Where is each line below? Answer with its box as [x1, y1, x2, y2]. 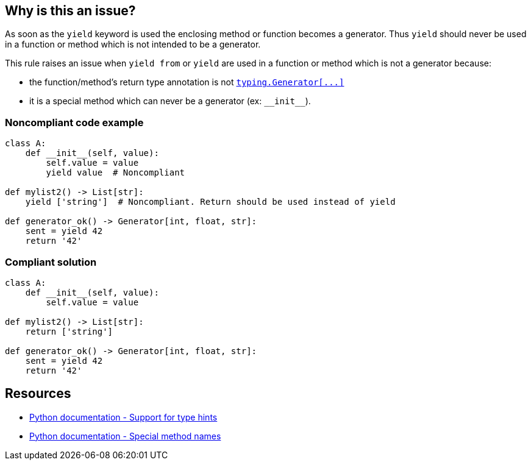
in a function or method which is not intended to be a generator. [5, 39, 261, 50]
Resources [5, 386, 71, 402]
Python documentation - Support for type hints [29, 411, 218, 422]
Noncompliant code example [5, 116, 144, 129]
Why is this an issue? [5, 3, 136, 18]
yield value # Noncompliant [46, 168, 185, 178]
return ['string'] [25, 326, 113, 336]
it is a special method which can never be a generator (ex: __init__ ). [29, 96, 311, 107]
